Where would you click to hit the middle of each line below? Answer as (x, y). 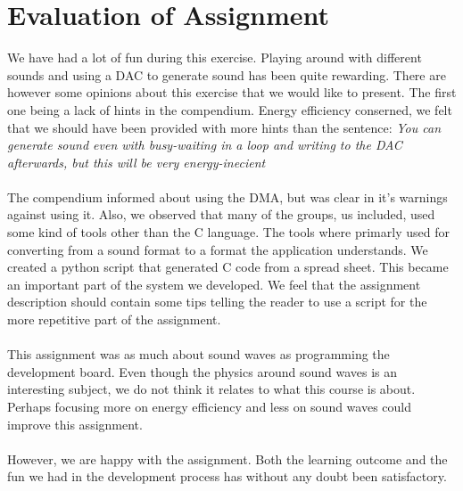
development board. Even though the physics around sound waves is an (203, 371)
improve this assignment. (75, 424)
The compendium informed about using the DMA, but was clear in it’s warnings (227, 196)
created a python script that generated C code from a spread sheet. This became (228, 267)
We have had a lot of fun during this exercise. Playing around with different (215, 57)
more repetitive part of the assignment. (114, 319)
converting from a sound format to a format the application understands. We (218, 249)
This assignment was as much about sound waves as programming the (198, 354)
